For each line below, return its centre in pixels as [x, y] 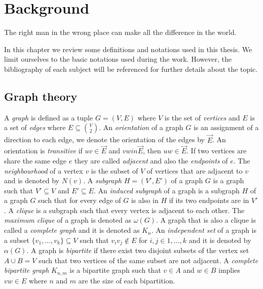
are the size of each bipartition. [127, 280]
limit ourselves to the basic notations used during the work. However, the [118, 59]
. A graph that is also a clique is [206, 220]
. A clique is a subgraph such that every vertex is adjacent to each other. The [124, 210]
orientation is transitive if [43, 151]
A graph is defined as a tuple [49, 117]
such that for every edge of [80, 200]
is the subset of [115, 170]
